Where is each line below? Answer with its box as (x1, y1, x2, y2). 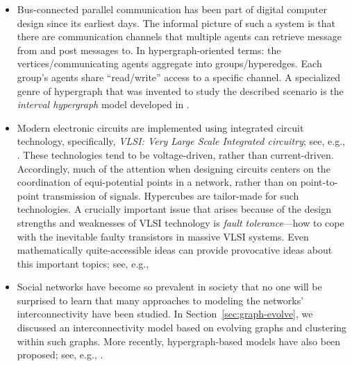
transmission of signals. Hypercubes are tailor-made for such (42, 188, 299, 202)
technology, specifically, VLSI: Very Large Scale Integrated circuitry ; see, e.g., (17, 134, 345, 148)
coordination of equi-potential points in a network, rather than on (17, 175, 297, 189)
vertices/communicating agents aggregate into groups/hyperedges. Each (17, 56, 322, 71)
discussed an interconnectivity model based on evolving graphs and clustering (17, 320, 347, 335)
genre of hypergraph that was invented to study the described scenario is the (17, 83, 344, 98)
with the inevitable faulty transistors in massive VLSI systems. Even (17, 229, 309, 243)
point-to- (300, 175, 338, 189)
